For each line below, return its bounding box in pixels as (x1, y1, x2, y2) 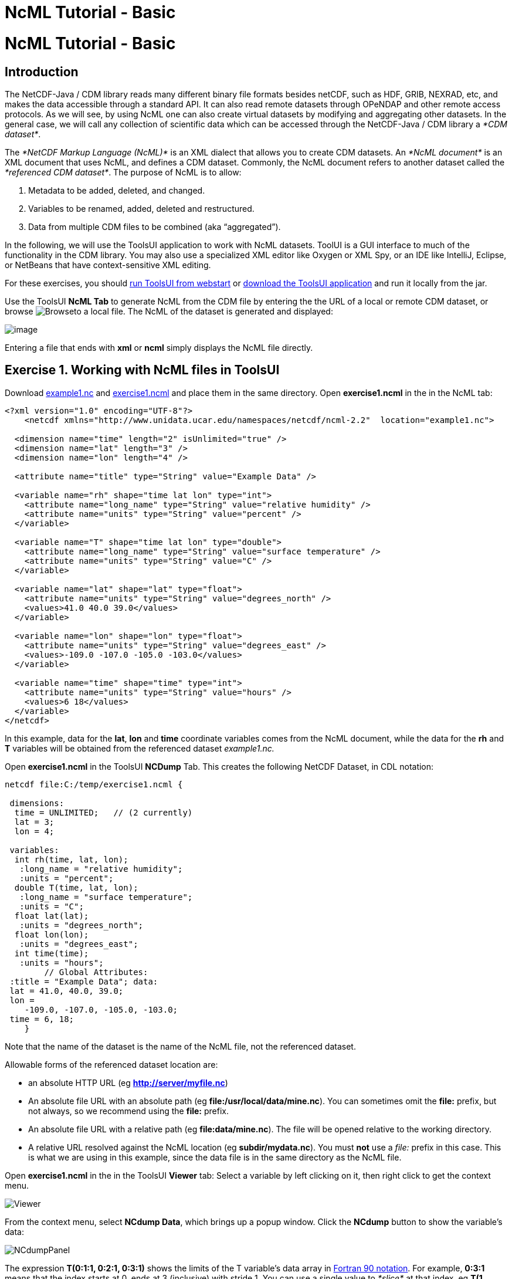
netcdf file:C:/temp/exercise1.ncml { (5, 779, 183, 789)
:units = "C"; (19, 901, 84, 911)
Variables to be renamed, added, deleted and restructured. (28, 203, 255, 214)
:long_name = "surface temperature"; (19, 892, 193, 902)
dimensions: (9, 798, 65, 808)
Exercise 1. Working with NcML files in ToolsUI (5, 363, 280, 378)
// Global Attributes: (44, 967, 148, 977)
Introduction (5, 64, 79, 79)
